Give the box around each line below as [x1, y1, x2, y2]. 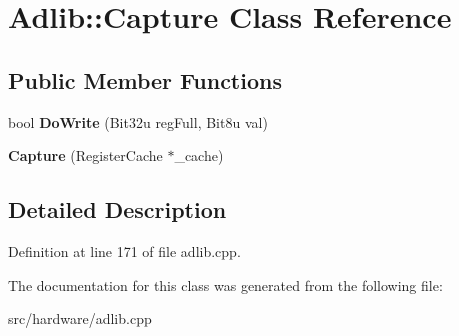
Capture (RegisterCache [8, 145, 163, 166]
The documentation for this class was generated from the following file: [8, 274, 443, 295]
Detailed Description [8, 194, 227, 225]
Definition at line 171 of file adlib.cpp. [8, 240, 241, 261]
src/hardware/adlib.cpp [8, 308, 152, 329]
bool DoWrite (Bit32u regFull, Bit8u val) [8, 111, 268, 132]
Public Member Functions [8, 64, 282, 95]
